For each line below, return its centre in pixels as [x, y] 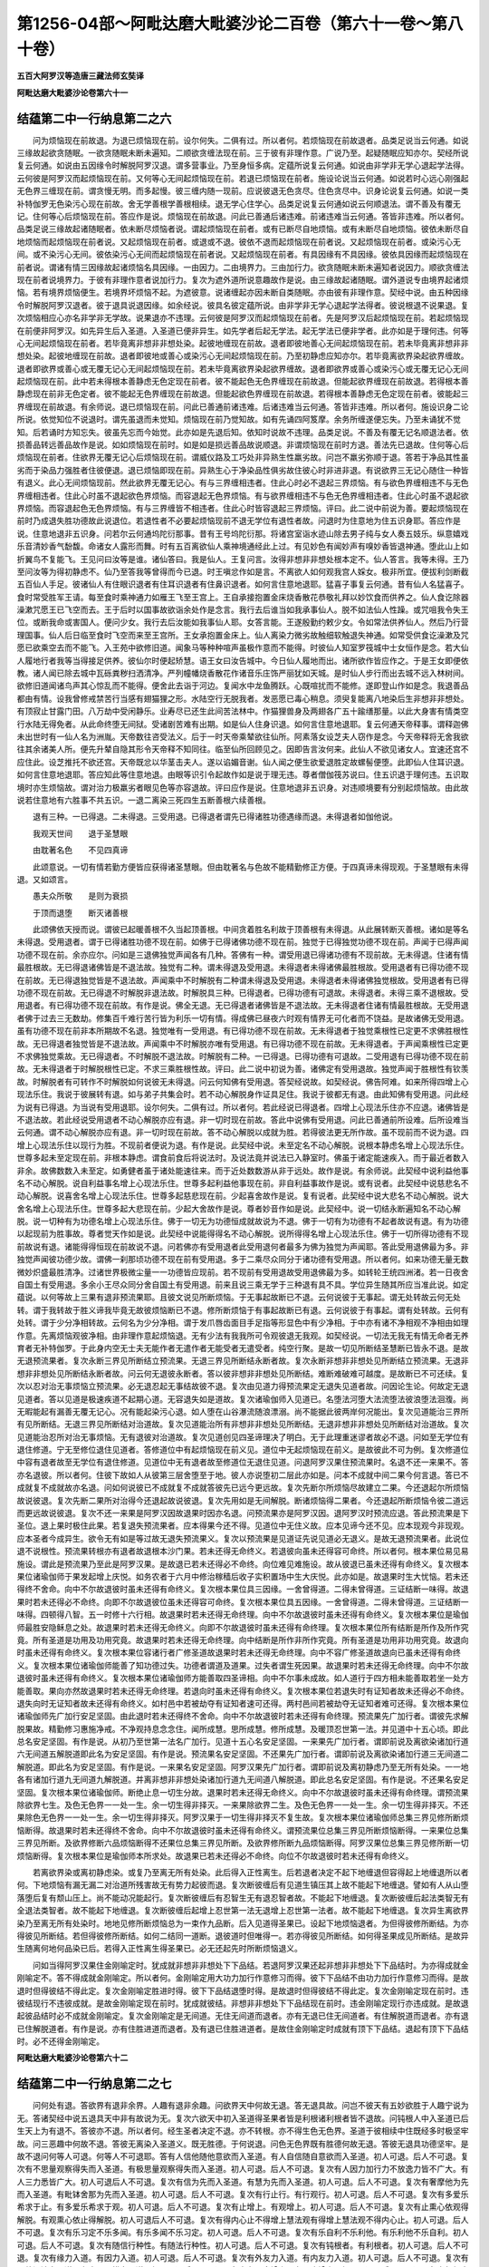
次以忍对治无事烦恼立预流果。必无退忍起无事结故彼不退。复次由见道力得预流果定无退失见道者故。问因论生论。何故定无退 [243, 1386]
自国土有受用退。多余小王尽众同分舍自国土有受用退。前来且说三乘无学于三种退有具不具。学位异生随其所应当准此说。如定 [243, 1285]
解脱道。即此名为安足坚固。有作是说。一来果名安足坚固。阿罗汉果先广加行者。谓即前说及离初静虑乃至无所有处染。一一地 [243, 1766]
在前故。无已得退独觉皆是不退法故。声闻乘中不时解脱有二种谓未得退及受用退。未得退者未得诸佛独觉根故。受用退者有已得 [243, 980]
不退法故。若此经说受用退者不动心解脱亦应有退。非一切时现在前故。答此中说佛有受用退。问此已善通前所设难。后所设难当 [243, 1119]
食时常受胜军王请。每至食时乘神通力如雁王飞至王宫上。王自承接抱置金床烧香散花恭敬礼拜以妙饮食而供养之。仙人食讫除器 [243, 597]
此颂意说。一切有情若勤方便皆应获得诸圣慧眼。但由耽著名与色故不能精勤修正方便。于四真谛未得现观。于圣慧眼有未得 [250, 867]
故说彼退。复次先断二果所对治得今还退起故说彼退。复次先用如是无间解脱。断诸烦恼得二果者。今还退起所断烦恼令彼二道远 [243, 1500]
